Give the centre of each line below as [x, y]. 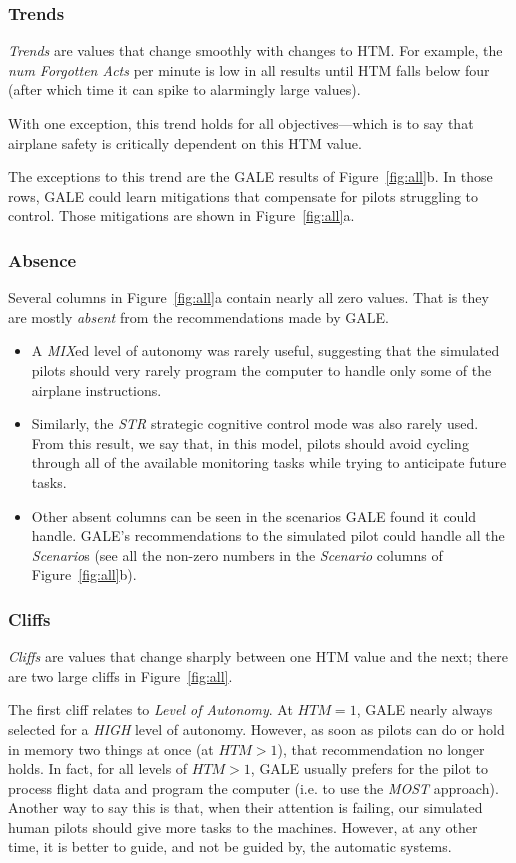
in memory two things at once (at [111, 748]
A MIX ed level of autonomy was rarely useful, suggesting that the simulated [265, 350]
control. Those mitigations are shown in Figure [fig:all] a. [181, 215]
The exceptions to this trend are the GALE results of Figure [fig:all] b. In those [250, 176]
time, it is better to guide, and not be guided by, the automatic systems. [230, 846]
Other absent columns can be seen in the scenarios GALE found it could [254, 515]
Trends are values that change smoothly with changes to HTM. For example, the [255, 50]
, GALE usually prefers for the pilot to [369, 768]
